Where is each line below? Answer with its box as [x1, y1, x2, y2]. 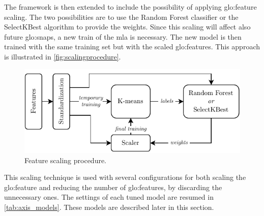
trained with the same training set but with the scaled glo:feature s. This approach [4, 41, 260, 52]
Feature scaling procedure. [24, 155, 107, 165]
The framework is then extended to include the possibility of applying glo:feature [4, 2, 257, 12]
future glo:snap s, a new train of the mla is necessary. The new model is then [4, 31, 242, 42]
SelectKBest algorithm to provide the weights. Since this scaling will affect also [4, 21, 251, 32]
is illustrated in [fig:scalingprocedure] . [4, 51, 121, 61]
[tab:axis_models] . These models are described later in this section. [4, 201, 214, 212]
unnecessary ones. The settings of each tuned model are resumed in [4, 192, 214, 202]
